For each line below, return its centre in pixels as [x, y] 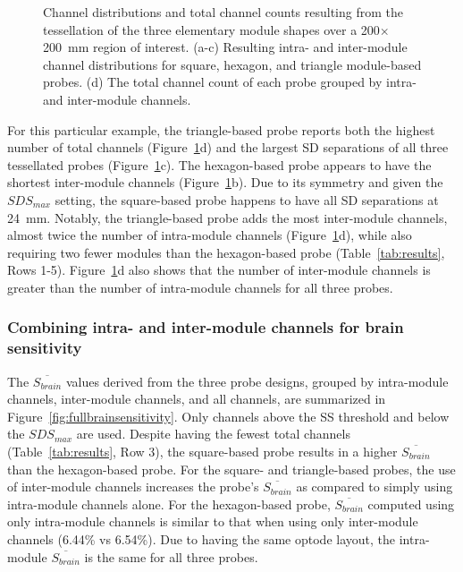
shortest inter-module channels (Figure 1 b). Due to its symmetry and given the [225, 182]
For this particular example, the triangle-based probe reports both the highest [221, 129]
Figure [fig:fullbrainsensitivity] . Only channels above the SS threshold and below [228, 416]
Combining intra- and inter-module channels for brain [206, 327]
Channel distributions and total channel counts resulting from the [223, 12]
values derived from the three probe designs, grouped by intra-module [257, 381]
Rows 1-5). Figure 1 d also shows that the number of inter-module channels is [219, 270]
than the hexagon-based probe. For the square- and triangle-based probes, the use [231, 469]
